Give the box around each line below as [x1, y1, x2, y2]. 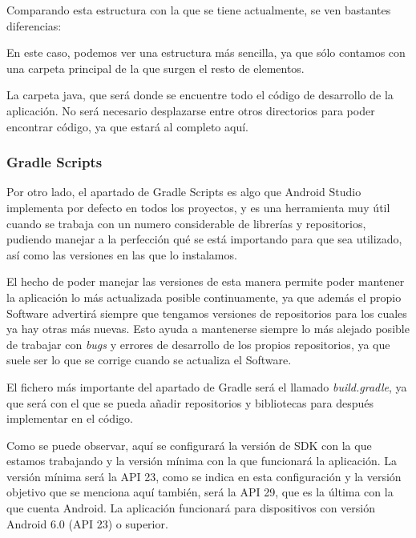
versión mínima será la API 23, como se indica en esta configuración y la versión [6, 468, 402, 484]
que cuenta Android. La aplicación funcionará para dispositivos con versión [6, 500, 375, 516]
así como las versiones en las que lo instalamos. [6, 246, 237, 263]
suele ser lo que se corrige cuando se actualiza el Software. [6, 351, 292, 368]
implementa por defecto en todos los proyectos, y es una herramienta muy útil [6, 199, 390, 215]
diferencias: [6, 17, 62, 34]
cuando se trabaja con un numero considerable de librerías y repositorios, [6, 215, 366, 231]
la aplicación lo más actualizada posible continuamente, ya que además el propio [6, 288, 402, 305]
